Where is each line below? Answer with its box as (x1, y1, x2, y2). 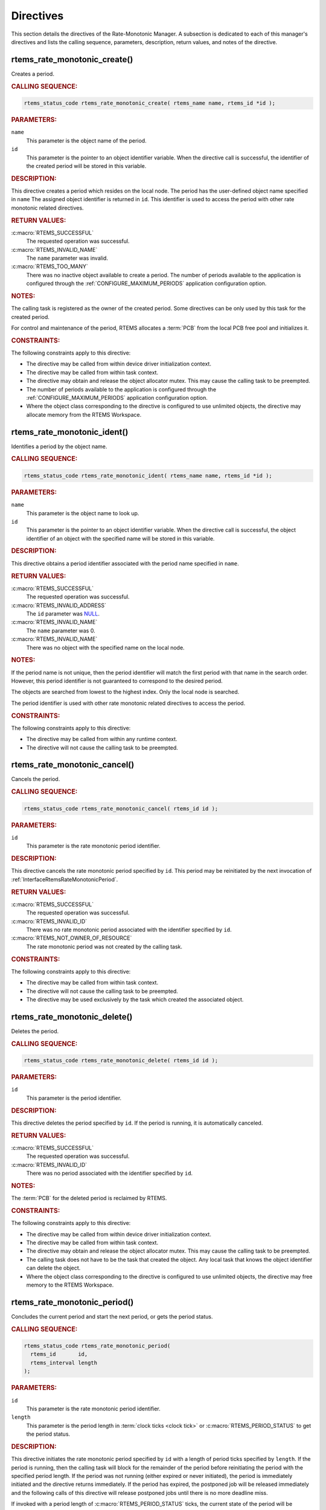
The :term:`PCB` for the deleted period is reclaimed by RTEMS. (11, 1195, 167, 1202)
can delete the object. (26, 1264, 81, 1271)
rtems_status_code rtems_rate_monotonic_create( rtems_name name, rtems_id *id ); (24, 100, 276, 107)
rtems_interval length (30, 1359, 98, 1366)
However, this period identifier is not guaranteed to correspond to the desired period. (11, 677, 223, 684)
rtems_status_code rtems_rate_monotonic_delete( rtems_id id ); (24, 1057, 219, 1064)
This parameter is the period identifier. (26, 1094, 122, 1102)
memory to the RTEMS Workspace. (26, 1281, 114, 1288)
